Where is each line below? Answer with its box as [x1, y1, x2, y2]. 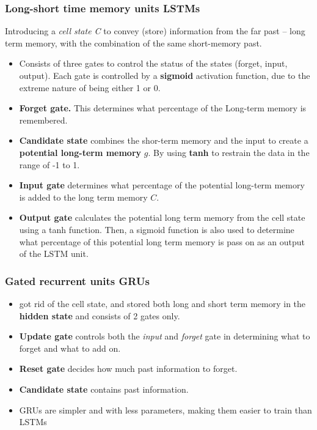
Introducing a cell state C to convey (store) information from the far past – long [5, 24, 305, 37]
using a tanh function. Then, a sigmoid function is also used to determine [19, 223, 294, 235]
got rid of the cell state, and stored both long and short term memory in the [19, 297, 306, 310]
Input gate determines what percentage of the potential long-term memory [19, 179, 305, 191]
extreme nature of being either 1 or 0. [19, 81, 161, 94]
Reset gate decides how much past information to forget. [19, 362, 238, 375]
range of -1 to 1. [19, 158, 80, 171]
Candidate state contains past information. [19, 382, 189, 395]
